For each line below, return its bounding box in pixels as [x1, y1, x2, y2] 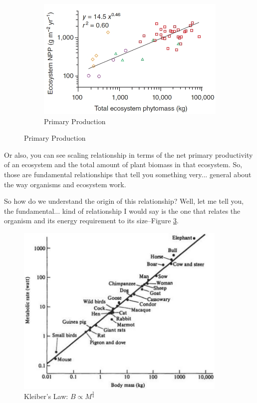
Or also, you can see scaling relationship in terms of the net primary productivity [4, 149, 253, 160]
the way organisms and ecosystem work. [4, 179, 126, 189]
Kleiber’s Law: [24, 390, 68, 401]
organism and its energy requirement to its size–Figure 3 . [4, 215, 179, 226]
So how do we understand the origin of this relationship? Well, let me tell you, [4, 196, 244, 206]
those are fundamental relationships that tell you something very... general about [4, 169, 252, 179]
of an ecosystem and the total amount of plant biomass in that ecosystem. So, [4, 159, 243, 170]
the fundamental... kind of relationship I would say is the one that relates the [4, 205, 241, 216]
